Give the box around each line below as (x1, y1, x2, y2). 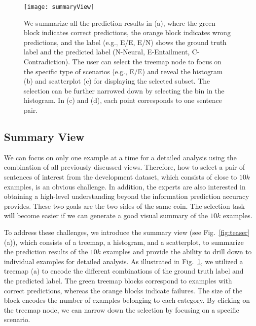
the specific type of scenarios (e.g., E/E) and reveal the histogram (24, 66, 223, 76)
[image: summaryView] (24, 3, 95, 10)
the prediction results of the (4, 246, 88, 257)
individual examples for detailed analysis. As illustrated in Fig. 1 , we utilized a (4, 256, 243, 266)
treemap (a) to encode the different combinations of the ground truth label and (4, 266, 244, 276)
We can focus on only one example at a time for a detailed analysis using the (4, 152, 237, 162)
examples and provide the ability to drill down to (103, 246, 252, 257)
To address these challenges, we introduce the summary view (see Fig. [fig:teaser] (4, 227, 250, 237)
